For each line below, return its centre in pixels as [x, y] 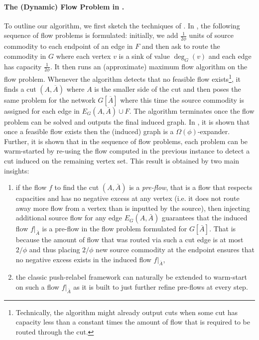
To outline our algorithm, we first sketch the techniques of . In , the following [122, 25]
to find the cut [77, 187]
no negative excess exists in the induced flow [83, 259]
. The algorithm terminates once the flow [192, 110]
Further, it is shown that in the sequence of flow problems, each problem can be [126, 141]
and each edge [230, 56]
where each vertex [83, 56]
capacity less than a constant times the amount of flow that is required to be [133, 322]
